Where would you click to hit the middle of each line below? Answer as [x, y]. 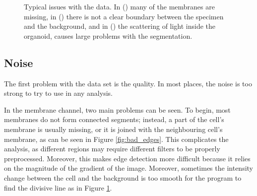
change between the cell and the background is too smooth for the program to [123, 177]
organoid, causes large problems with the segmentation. [108, 35]
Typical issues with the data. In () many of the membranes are [119, 6]
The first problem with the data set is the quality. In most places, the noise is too [128, 83]
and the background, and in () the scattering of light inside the [120, 26]
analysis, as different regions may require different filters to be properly [112, 149]
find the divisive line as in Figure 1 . [58, 187]
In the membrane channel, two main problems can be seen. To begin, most [117, 109]
